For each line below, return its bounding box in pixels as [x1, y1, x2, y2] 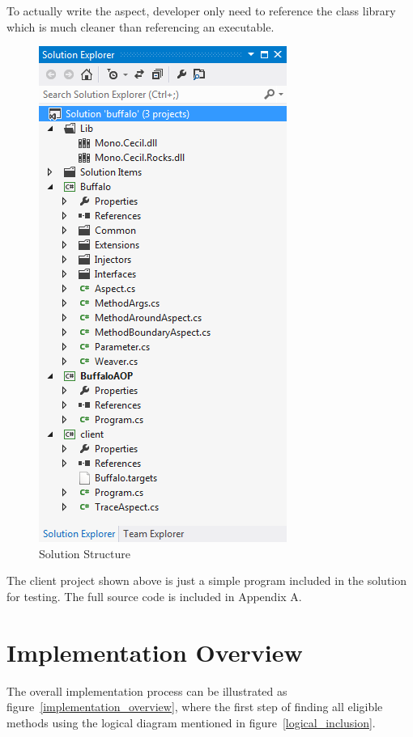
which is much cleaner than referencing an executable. [6, 18, 275, 35]
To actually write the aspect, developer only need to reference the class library [6, 2, 396, 19]
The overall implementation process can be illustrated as [6, 682, 287, 699]
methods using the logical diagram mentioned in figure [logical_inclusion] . [6, 714, 376, 731]
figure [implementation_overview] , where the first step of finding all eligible [6, 698, 383, 715]
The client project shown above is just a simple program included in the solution [6, 572, 407, 589]
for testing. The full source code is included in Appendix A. [6, 587, 302, 604]
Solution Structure [39, 544, 130, 561]
